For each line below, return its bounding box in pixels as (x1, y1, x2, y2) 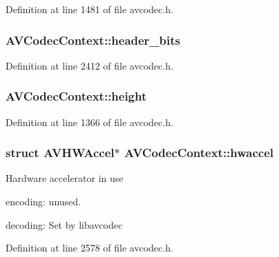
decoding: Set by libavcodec (6, 217, 123, 232)
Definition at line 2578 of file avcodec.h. (6, 240, 173, 255)
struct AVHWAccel (6, 144, 115, 161)
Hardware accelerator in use (6, 171, 124, 185)
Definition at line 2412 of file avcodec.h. (6, 58, 173, 72)
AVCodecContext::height (6, 88, 147, 105)
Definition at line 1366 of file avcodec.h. (6, 114, 173, 129)
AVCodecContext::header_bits (6, 31, 180, 48)
